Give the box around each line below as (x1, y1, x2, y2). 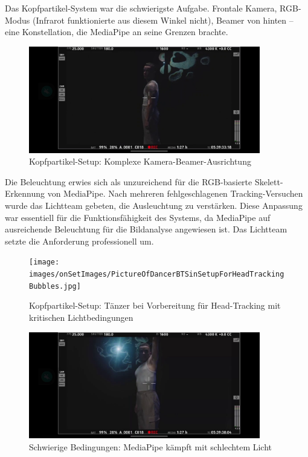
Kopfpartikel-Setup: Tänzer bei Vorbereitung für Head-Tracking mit (29, 299, 281, 312)
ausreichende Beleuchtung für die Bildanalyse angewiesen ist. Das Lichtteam (5, 223, 287, 235)
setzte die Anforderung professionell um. (5, 234, 154, 247)
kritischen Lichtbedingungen (29, 311, 133, 323)
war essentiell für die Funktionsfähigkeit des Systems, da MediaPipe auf (5, 211, 271, 223)
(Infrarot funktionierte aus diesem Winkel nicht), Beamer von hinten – (32, 13, 294, 26)
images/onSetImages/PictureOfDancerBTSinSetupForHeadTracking (29, 270, 284, 279)
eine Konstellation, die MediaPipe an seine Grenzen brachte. (5, 25, 228, 38)
